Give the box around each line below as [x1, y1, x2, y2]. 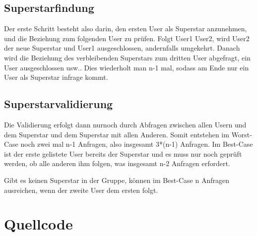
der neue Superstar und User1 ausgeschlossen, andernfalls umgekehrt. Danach [4, 43, 240, 53]
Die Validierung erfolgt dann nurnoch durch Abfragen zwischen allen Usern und [4, 119, 247, 129]
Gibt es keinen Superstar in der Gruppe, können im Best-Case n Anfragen [4, 175, 229, 185]
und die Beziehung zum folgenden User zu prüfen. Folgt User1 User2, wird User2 [4, 33, 250, 43]
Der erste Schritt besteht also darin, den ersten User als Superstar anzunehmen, [4, 23, 247, 34]
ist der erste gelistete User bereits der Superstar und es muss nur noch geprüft [4, 148, 242, 159]
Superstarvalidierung [4, 96, 113, 112]
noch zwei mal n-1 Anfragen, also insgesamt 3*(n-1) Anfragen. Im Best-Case [20, 139, 253, 149]
